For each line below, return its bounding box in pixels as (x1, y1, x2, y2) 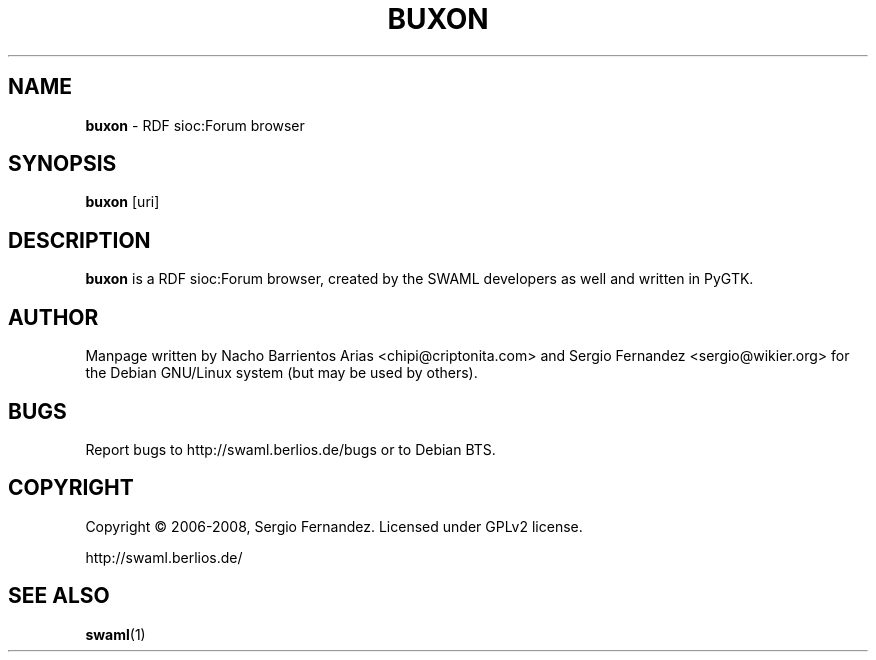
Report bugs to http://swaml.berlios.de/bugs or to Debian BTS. (85, 440, 496, 458)
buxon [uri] (85, 193, 160, 211)
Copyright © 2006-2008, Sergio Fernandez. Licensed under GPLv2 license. (85, 517, 583, 535)
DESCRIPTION (8, 227, 151, 253)
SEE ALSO (8, 583, 110, 609)
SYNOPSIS (8, 151, 117, 177)
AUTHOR (8, 304, 99, 330)
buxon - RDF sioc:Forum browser (85, 116, 305, 134)
